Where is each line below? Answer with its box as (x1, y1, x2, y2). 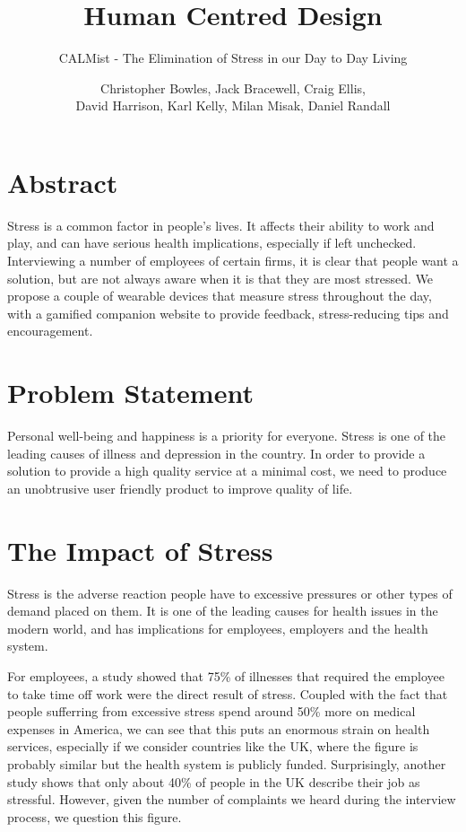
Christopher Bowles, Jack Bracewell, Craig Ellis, (100, 78, 366, 97)
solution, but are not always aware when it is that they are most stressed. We (7, 268, 434, 287)
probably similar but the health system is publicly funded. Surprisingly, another (7, 754, 446, 773)
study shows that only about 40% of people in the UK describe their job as (7, 772, 420, 791)
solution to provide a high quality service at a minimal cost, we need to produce (7, 461, 447, 480)
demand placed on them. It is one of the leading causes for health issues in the (7, 601, 438, 620)
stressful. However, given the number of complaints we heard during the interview (7, 790, 456, 809)
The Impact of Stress (7, 531, 273, 568)
